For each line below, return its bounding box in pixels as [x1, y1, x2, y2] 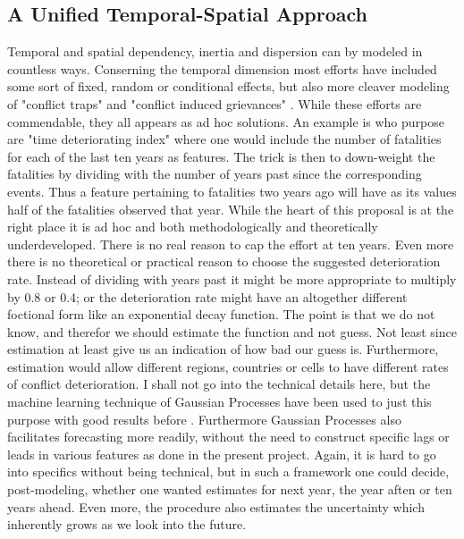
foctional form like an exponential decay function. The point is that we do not [7, 305, 435, 324]
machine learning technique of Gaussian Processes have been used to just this [7, 392, 432, 411]
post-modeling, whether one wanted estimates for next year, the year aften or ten [7, 480, 452, 499]
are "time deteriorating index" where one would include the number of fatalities [7, 130, 442, 148]
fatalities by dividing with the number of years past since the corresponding [7, 164, 422, 183]
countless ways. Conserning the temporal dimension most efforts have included [7, 59, 437, 78]
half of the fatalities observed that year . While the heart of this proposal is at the [7, 199, 454, 218]
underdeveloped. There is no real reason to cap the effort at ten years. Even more [7, 234, 454, 253]
